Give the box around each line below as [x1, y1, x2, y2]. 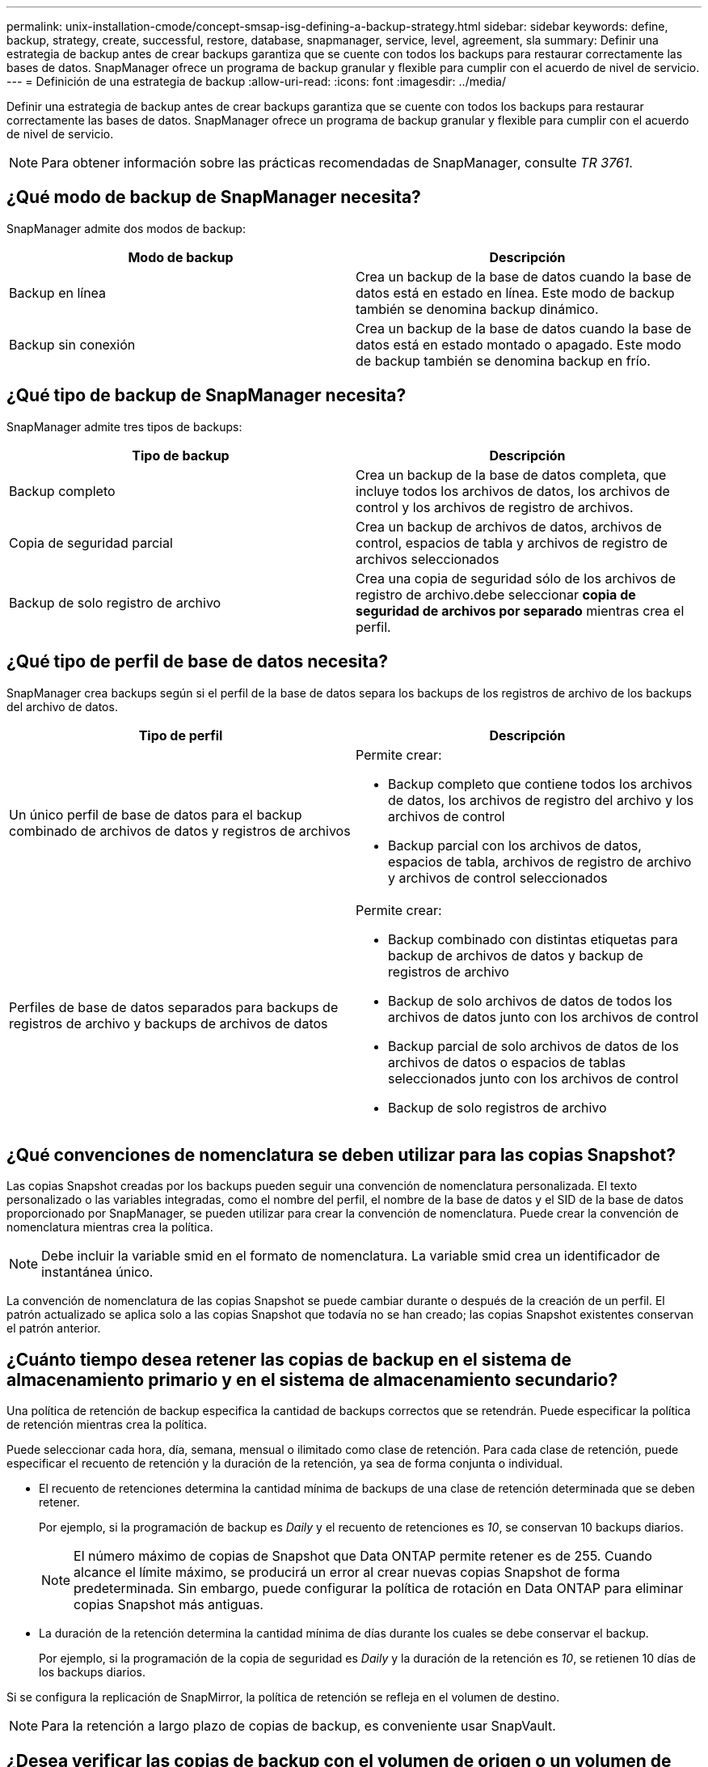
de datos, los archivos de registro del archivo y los [388, 791, 694, 808]
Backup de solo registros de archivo [388, 1099, 607, 1116]
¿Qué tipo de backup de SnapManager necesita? [6, 385, 407, 406]
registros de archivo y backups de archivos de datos [9, 1015, 328, 1032]
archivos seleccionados [356, 550, 499, 567]
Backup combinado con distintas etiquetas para [388, 930, 678, 947]
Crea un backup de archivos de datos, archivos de [356, 518, 662, 535]
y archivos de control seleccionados [388, 869, 608, 886]
